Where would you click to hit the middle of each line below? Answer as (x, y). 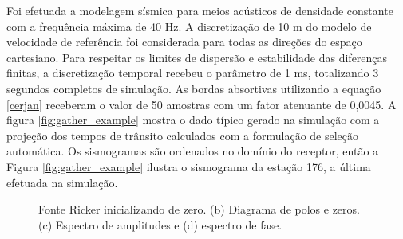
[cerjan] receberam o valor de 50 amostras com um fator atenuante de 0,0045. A (201, 104)
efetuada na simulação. (62, 182)
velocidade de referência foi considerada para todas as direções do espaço (184, 42)
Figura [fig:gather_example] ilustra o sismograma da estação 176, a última (189, 166)
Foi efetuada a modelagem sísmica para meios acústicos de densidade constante (200, 10)
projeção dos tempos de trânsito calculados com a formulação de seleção (183, 135)
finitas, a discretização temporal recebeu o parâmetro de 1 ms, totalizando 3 (193, 73)
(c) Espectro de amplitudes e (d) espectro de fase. (160, 224)
